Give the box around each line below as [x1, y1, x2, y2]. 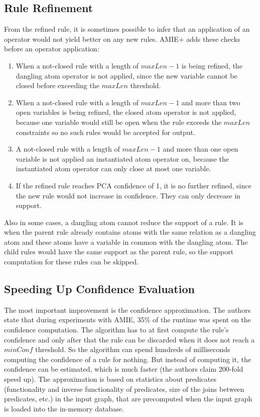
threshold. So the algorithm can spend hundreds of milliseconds [35, 344, 230, 355]
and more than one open [163, 144, 238, 154]
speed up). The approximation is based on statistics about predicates [4, 374, 216, 384]
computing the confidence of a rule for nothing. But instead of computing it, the [4, 354, 251, 364]
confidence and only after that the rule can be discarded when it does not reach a [4, 334, 255, 344]
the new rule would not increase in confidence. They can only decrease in [16, 190, 240, 200]
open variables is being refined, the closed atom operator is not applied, [16, 107, 236, 117]
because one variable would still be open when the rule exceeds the [16, 116, 222, 127]
